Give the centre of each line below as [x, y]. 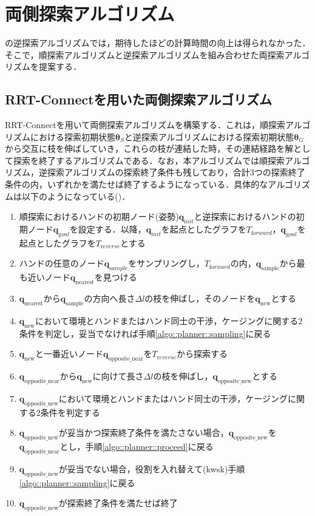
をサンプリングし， [166, 263]
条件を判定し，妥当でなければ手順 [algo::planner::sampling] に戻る [145, 333]
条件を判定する [70, 412]
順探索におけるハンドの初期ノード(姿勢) [99, 216]
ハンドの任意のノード [62, 263]
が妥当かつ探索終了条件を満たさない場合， [144, 433]
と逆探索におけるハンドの [245, 216]
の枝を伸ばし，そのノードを [200, 298]
